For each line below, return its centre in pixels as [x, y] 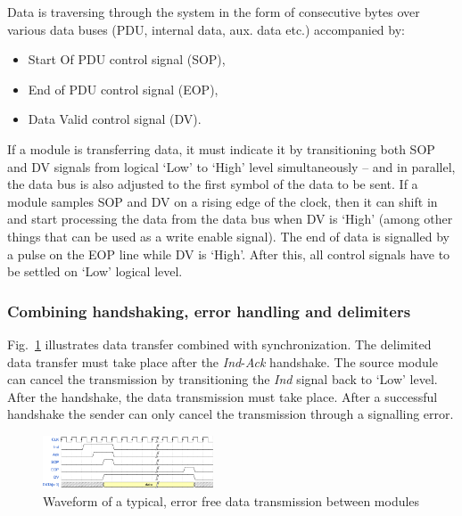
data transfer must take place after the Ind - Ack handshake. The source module [223, 361]
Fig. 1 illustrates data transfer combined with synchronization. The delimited [219, 344]
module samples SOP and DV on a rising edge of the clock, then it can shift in [223, 201]
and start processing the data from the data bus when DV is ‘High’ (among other [230, 219]
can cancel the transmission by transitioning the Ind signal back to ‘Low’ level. [223, 379]
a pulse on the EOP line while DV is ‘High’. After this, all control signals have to [229, 254]
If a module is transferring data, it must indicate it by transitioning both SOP [221, 148]
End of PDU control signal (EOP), [123, 89]
